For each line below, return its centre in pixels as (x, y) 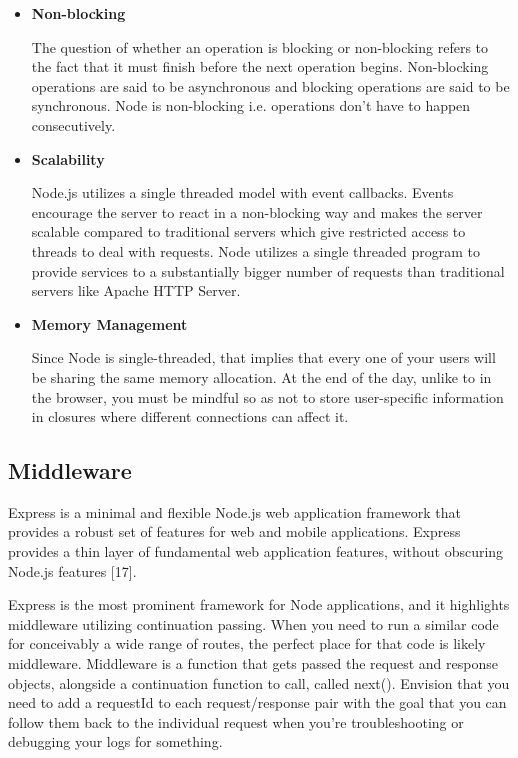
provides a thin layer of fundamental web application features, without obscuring (256, 551)
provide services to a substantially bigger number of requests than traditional (268, 270)
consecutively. (73, 124)
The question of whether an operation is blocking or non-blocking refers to (260, 46)
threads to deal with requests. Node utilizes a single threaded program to (255, 250)
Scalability (68, 158)
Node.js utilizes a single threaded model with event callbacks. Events (242, 192)
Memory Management (109, 323)
